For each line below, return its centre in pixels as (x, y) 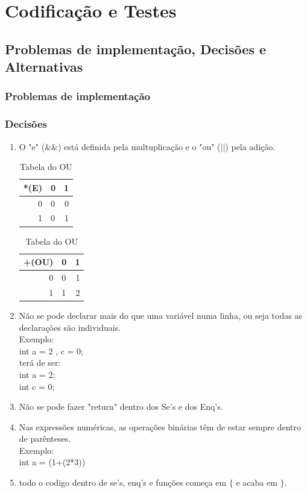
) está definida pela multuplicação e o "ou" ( (139, 146)
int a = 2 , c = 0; (51, 350)
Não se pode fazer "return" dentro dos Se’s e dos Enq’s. (121, 407)
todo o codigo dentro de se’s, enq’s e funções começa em (123, 482)
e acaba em (257, 482)
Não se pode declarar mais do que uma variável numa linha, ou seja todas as (160, 315)
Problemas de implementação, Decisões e (136, 49)
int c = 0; (37, 386)
